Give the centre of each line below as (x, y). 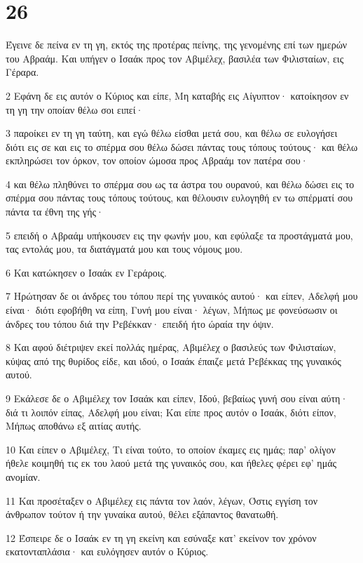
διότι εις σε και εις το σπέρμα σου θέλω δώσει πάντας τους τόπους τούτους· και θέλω (182, 146)
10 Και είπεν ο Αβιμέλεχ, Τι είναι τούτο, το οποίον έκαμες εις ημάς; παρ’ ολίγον (171, 449)
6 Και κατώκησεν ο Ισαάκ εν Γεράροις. (86, 272)
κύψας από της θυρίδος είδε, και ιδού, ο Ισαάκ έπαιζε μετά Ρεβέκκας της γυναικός (173, 360)
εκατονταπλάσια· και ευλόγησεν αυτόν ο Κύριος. (107, 551)
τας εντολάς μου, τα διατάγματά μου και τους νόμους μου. (124, 249)
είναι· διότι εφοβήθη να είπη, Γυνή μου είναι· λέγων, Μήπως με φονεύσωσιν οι (172, 310)
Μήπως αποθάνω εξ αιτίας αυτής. (74, 426)
